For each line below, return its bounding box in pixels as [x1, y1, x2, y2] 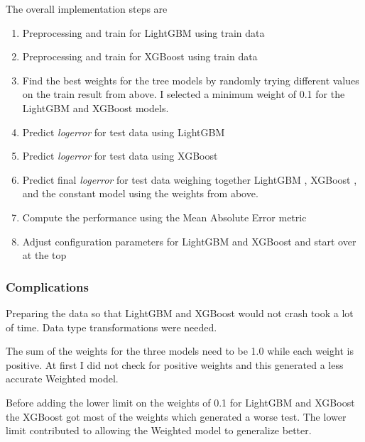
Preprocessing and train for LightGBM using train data [22, 25, 265, 40]
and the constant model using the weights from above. [22, 186, 258, 201]
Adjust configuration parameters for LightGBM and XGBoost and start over [22, 233, 356, 248]
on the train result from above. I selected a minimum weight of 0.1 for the [22, 87, 345, 101]
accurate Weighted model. [6, 371, 119, 386]
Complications [6, 277, 89, 295]
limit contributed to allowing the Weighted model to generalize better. [6, 423, 312, 438]
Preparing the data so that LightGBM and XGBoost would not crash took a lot [6, 305, 354, 320]
